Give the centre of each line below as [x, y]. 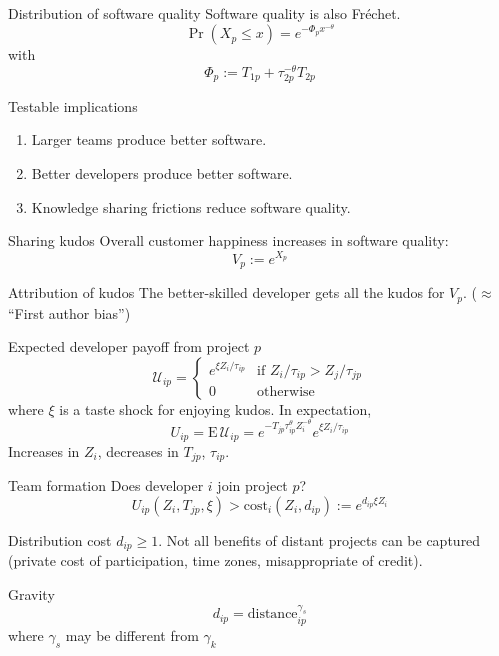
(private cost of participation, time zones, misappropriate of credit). [215, 560]
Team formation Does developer [106, 485]
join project [252, 485]
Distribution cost [60, 540]
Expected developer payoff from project [129, 346]
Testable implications [73, 105]
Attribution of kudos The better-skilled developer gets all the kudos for [226, 292]
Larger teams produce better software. [149, 139]
